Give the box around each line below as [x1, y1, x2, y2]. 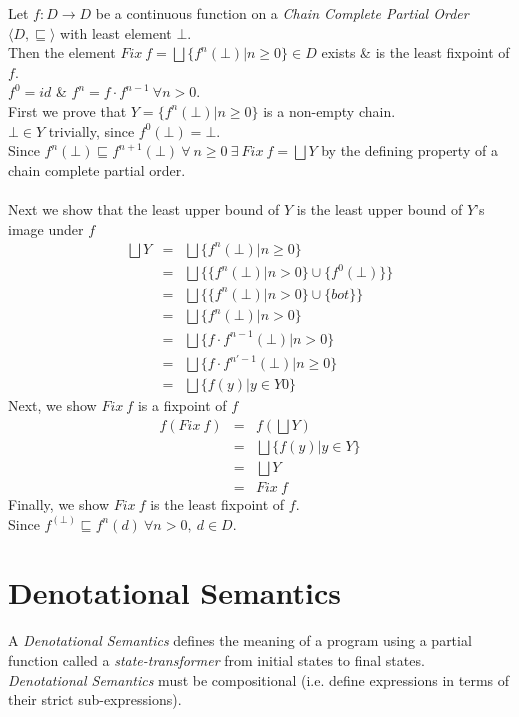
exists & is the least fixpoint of [321, 42, 510, 63]
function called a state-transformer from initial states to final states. [8, 649, 425, 670]
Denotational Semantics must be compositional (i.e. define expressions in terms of [8, 669, 510, 690]
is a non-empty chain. [263, 100, 396, 121]
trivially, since [48, 120, 135, 141]
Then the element [8, 42, 116, 63]
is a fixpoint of [137, 395, 227, 416]
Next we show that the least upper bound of [8, 198, 280, 219]
